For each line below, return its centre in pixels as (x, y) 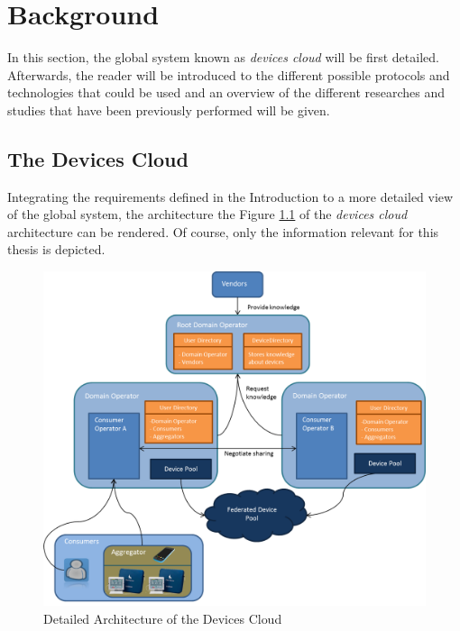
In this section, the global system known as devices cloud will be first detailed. (223, 57)
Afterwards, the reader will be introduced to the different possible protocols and (229, 74)
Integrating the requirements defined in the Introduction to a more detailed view (230, 196)
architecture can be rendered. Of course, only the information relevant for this (223, 231)
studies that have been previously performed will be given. (169, 110)
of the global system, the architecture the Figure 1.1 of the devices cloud (207, 214)
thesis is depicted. (56, 249)
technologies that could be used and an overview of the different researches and (226, 92)
